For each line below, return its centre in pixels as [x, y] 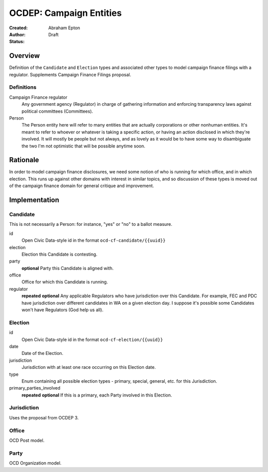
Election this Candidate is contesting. [60, 254]
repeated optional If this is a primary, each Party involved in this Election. [97, 395]
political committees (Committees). [57, 111]
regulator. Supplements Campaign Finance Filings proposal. [70, 74]
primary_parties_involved [35, 388]
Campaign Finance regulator [38, 97]
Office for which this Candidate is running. [65, 282]
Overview [25, 56]
